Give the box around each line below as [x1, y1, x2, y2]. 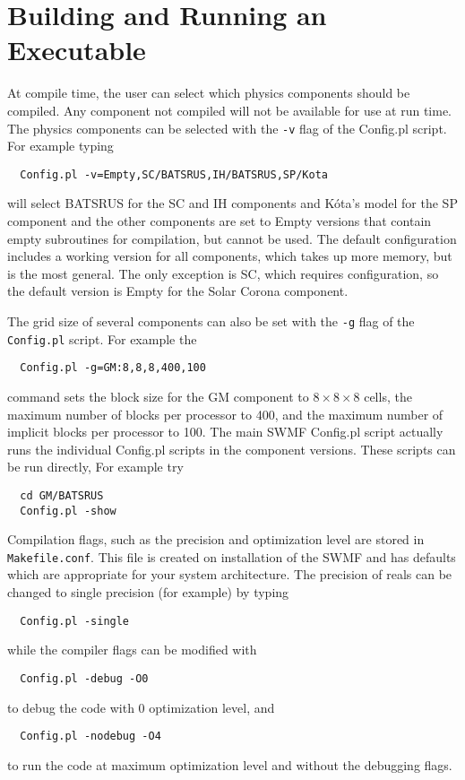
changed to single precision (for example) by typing [7, 583, 289, 602]
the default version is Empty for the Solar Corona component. [7, 282, 349, 300]
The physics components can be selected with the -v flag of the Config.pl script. [7, 118, 447, 137]
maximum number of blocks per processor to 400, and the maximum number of [7, 404, 443, 423]
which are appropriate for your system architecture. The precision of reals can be [7, 565, 452, 584]
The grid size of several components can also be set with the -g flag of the [7, 311, 415, 330]
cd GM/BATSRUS [20, 489, 104, 502]
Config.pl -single [20, 614, 130, 628]
